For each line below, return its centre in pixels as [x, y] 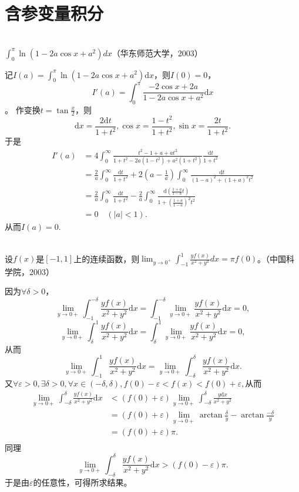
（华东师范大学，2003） [157, 52]
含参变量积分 [54, 13]
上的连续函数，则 [107, 258]
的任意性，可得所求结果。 [83, 482]
